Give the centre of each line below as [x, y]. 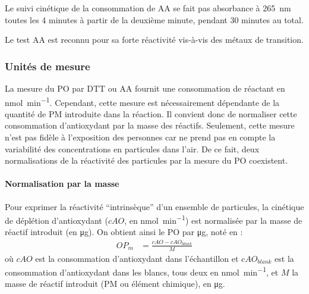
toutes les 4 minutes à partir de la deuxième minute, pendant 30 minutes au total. [154, 19]
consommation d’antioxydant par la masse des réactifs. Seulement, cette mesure [150, 125]
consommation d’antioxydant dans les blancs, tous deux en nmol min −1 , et [142, 271]
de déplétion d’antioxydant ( [56, 220]
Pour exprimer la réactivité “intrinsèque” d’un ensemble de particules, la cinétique [154, 206]
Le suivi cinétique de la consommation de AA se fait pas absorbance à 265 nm [148, 8]
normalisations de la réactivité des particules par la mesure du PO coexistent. [146, 160]
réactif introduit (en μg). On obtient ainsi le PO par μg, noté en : [124, 232]
